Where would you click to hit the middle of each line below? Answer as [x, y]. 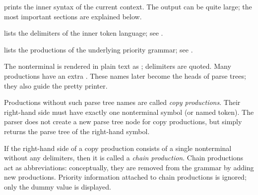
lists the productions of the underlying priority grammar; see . [98, 49]
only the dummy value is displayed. [58, 186]
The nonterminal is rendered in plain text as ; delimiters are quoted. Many [118, 66]
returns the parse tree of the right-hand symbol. [77, 131]
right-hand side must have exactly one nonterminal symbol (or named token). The [129, 112]
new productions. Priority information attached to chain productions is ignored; [125, 177]
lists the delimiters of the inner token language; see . [84, 33]
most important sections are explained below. [73, 16]
